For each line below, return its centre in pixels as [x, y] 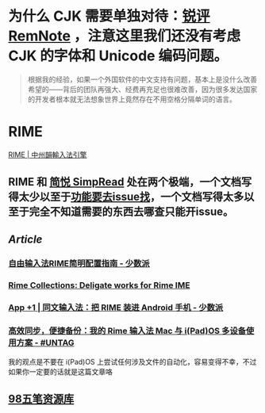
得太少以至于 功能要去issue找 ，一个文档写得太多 [126, 197]
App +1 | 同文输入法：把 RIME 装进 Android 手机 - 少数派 [116, 308]
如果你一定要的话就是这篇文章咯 [60, 371]
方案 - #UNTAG [45, 343]
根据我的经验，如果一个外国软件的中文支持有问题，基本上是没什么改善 [142, 79]
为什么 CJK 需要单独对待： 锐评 [109, 16]
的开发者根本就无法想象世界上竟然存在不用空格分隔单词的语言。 [132, 99]
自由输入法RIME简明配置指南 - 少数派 [79, 263]
